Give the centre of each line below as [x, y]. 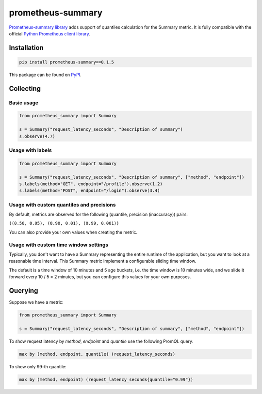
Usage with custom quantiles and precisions [62, 205]
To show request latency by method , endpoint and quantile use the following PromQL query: [101, 341]
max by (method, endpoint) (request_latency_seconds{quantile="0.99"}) [106, 379]
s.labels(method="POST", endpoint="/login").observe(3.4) [90, 191]
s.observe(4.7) [37, 136]
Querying [24, 291]
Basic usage [24, 103]
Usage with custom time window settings [59, 245]
